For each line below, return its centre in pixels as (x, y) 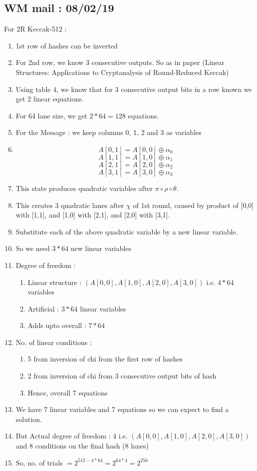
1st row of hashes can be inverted (67, 45)
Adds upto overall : (57, 325)
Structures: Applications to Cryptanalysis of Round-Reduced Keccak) (122, 72)
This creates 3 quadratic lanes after (70, 205)
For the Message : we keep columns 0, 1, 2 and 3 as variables (109, 132)
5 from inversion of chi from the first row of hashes (105, 359)
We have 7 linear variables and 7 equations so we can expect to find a (122, 409)
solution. (29, 419)
